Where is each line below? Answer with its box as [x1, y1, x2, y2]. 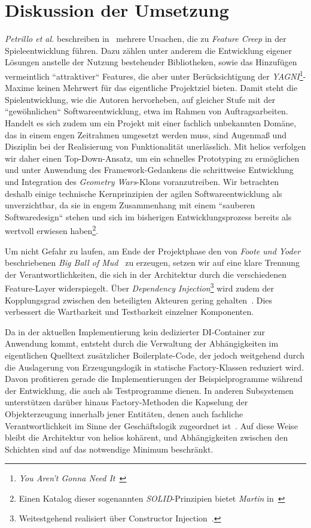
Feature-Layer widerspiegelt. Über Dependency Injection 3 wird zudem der [5, 280, 275, 294]
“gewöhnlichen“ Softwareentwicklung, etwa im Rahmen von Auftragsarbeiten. [5, 105, 288, 117]
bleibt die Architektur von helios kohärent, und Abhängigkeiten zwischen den [5, 431, 288, 444]
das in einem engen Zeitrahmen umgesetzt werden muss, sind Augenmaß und [5, 128, 286, 141]
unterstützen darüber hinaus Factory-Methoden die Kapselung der [5, 396, 248, 408]
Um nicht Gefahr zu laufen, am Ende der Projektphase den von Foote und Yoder [5, 244, 301, 257]
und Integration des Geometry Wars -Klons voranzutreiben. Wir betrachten [5, 175, 279, 187]
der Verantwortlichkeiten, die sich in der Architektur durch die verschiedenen [5, 268, 287, 280]
